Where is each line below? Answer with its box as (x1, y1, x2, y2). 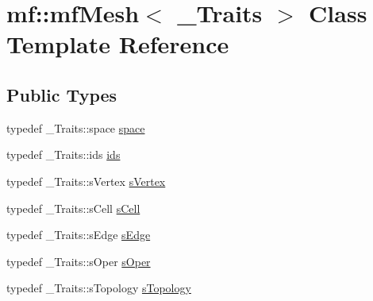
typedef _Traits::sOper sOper (6, 253, 151, 269)
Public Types (6, 82, 117, 106)
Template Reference (6, 28, 229, 60)
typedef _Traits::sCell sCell (6, 199, 140, 216)
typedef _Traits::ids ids (6, 146, 121, 163)
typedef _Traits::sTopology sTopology (6, 280, 191, 296)
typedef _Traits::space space (6, 119, 145, 136)
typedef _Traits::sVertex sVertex (6, 172, 166, 189)
